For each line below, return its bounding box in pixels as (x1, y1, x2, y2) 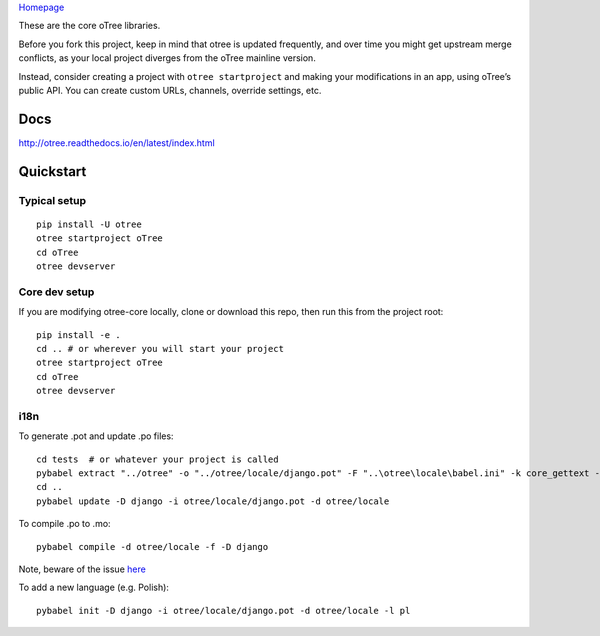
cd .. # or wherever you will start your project (36, 343, 285, 354)
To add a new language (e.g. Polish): (18, 581, 170, 594)
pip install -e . (36, 329, 121, 340)
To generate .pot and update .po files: (18, 430, 174, 442)
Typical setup (18, 193, 87, 207)
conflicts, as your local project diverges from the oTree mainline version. (18, 52, 317, 64)
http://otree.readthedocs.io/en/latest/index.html (18, 136, 215, 149)
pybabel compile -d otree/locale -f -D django (36, 541, 269, 552)
